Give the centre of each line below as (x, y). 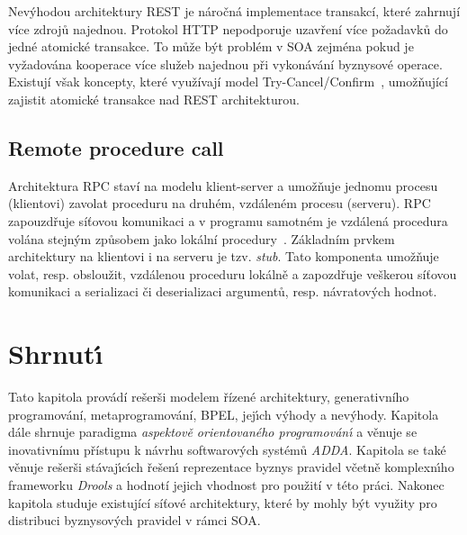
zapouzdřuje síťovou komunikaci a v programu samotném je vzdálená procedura (228, 220)
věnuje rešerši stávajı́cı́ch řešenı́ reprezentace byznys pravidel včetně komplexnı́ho (231, 467)
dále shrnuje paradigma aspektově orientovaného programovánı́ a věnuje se (213, 432)
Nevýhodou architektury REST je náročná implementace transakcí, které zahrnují (234, 11)
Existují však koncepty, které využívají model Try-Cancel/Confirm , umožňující (228, 82)
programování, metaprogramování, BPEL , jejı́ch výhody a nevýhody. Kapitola (224, 414)
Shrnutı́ (56, 354)
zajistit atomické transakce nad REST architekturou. (154, 99)
